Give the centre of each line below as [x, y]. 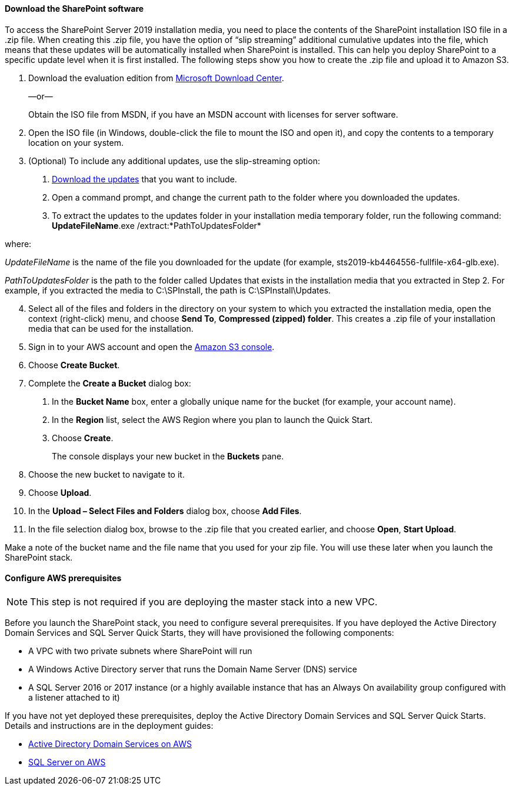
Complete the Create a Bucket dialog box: [110, 383]
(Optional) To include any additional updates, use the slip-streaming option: [174, 161]
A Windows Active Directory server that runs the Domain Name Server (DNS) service [193, 669]
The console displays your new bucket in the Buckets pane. [168, 456]
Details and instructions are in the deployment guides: [109, 725]
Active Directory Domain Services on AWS [110, 744]
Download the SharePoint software [74, 9]
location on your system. [76, 142]
